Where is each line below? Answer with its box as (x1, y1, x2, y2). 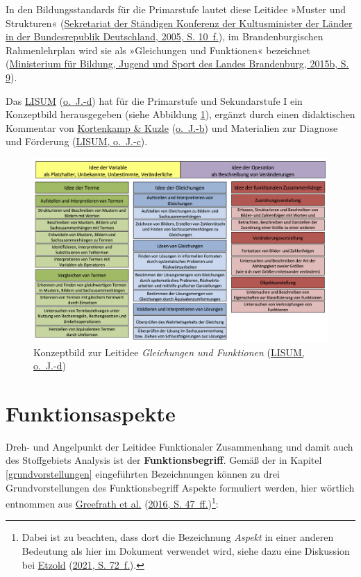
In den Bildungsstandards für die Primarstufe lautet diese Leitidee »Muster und (6, 2, 346, 16)
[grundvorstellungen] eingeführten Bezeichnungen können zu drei (6, 467, 280, 481)
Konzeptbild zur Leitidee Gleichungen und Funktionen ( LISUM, (33, 344, 305, 359)
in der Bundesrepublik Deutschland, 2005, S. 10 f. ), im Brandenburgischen (6, 29, 324, 44)
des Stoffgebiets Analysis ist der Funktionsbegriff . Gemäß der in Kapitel (6, 453, 322, 467)
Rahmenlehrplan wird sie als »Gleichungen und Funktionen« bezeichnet (6, 42, 311, 57)
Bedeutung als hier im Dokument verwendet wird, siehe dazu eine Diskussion (22, 544, 350, 558)
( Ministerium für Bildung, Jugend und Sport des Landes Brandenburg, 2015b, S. (6, 56, 349, 71)
